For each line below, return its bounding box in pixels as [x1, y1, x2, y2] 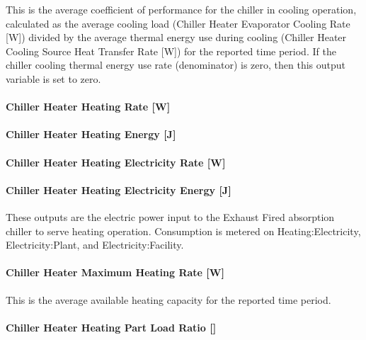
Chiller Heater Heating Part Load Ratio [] [6, 319, 217, 334]
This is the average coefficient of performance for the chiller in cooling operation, [6, 2, 357, 16]
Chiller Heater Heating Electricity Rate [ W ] [6, 154, 226, 169]
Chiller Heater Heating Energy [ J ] [6, 127, 176, 142]
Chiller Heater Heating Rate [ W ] [6, 99, 171, 114]
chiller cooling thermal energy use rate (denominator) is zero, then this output [6, 57, 345, 72]
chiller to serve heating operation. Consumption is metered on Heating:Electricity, [6, 223, 361, 238]
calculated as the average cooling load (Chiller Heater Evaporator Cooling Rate [6, 16, 350, 30]
